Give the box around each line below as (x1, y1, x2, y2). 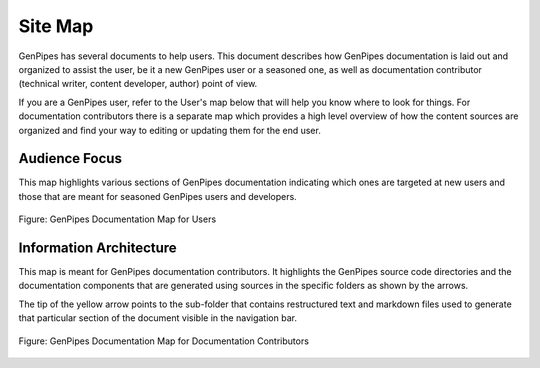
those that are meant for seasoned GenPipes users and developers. (18, 190, 297, 202)
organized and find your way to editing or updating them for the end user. (18, 124, 322, 136)
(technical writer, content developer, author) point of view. (18, 78, 258, 90)
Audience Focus (18, 150, 122, 167)
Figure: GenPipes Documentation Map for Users (18, 213, 217, 225)
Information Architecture (18, 240, 177, 256)
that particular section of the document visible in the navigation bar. (18, 312, 297, 324)
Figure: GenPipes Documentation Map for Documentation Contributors (18, 335, 310, 347)
